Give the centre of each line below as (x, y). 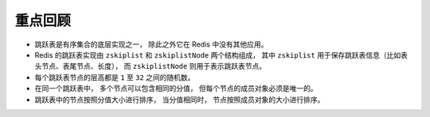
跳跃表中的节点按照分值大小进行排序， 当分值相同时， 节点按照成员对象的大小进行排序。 (180, 100)
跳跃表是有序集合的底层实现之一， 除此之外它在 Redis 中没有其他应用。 (151, 44)
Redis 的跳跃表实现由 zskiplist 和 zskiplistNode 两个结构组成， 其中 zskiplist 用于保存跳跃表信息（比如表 (221, 55)
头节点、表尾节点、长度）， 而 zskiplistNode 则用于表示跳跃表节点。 (150, 66)
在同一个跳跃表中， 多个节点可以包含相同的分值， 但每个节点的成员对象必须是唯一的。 (176, 89)
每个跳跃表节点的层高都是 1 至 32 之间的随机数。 (115, 77)
